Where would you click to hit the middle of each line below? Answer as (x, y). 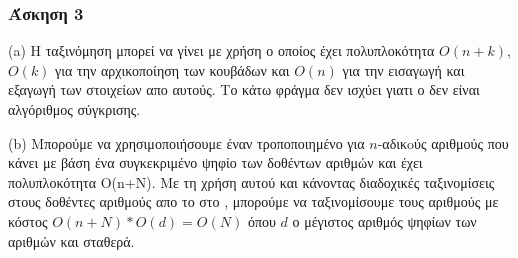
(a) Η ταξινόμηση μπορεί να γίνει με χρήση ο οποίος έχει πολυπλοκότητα (221, 50)
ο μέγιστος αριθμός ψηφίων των (384, 220)
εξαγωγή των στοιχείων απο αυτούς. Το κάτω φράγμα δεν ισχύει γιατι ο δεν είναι (244, 89)
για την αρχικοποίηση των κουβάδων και (172, 69)
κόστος (28, 220)
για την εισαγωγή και (403, 69)
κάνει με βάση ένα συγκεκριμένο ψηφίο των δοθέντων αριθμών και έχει (215, 162)
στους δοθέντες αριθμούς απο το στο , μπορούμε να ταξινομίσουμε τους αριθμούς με (253, 201)
